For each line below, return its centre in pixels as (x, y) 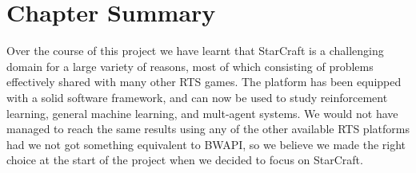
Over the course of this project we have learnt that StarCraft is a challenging (195, 51)
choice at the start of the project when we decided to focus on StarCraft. (185, 160)
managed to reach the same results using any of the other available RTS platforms (208, 129)
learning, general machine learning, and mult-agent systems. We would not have (202, 113)
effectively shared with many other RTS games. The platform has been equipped (204, 82)
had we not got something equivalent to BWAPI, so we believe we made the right (206, 144)
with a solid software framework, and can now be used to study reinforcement (197, 97)
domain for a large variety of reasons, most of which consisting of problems (190, 66)
